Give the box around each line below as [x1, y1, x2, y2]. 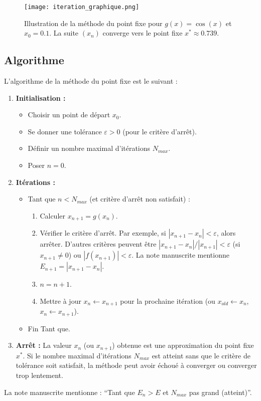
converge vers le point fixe [102, 28, 183, 38]
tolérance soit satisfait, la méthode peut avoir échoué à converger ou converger [16, 360, 257, 370]
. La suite [49, 28, 79, 38]
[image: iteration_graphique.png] [24, 4, 140, 11]
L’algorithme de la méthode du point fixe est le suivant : [4, 76, 178, 86]
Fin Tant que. [28, 323, 70, 333]
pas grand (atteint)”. [189, 386, 252, 397]
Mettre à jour [40, 295, 81, 306]
